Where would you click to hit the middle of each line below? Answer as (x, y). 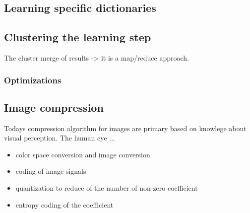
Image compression (54, 107)
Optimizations (33, 80)
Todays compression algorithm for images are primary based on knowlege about (125, 128)
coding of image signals (51, 171)
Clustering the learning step (78, 37)
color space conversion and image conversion (83, 154)
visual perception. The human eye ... (60, 138)
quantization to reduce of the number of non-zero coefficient (107, 188)
